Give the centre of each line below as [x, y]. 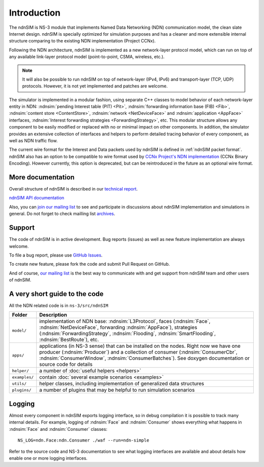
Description [53, 315]
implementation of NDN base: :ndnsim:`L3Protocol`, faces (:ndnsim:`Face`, [125, 321]
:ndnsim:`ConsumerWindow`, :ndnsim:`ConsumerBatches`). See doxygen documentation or [144, 358]
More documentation [42, 177]
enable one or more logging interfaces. [48, 458]
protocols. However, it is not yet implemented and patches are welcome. [95, 86]
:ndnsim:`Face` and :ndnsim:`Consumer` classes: [58, 429]
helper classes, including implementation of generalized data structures [122, 383]
